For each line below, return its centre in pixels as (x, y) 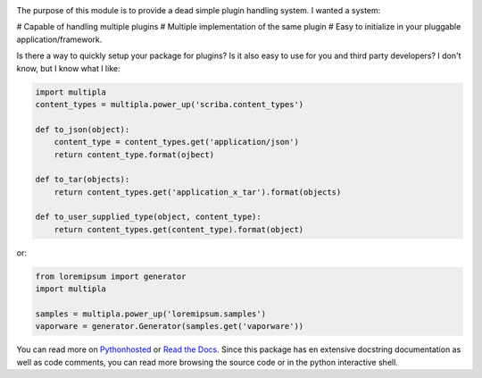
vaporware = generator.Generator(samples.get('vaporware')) (170, 327)
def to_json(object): (83, 129)
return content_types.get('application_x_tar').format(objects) (198, 192)
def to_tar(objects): (83, 180)
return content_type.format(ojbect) (134, 155)
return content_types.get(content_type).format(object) (179, 229)
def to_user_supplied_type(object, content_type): (149, 217)
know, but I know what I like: (68, 68)
